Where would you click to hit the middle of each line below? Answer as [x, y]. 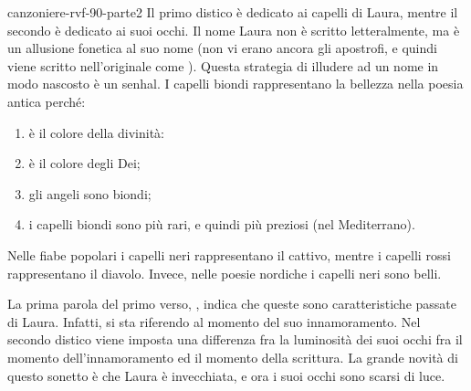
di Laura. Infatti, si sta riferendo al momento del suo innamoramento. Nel [214, 321]
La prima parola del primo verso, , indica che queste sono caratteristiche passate [232, 304]
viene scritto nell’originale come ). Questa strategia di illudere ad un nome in [223, 65]
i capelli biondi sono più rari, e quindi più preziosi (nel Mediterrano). [222, 224]
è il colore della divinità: [97, 132]
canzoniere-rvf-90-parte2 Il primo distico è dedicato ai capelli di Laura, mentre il [233, 12]
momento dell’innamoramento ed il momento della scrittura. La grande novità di [233, 357]
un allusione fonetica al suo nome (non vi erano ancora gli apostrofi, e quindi [222, 48]
